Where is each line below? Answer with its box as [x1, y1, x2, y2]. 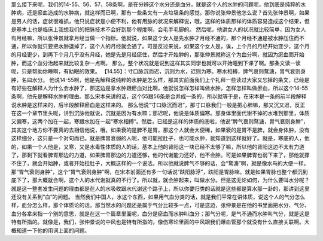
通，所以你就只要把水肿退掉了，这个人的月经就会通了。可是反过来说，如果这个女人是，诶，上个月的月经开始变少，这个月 [11, 42, 310, 50]
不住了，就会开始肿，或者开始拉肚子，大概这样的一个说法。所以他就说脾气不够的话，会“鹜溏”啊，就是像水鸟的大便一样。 [11, 160, 309, 167]
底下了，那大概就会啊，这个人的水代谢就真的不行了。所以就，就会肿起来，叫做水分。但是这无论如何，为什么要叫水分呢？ [11, 176, 310, 184]
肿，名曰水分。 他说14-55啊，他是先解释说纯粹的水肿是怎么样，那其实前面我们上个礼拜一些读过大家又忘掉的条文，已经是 [11, 76, 310, 83]
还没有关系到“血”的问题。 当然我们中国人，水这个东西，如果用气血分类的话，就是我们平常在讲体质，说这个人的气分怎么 [11, 193, 306, 200]
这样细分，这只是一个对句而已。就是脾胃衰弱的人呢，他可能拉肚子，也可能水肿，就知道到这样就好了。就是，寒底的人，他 [11, 135, 310, 142]
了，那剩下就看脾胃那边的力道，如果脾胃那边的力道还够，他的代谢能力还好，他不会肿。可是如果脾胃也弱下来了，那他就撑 [11, 151, 310, 158]
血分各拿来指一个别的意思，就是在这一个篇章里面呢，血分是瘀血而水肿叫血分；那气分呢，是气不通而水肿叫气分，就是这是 [11, 210, 310, 217]
